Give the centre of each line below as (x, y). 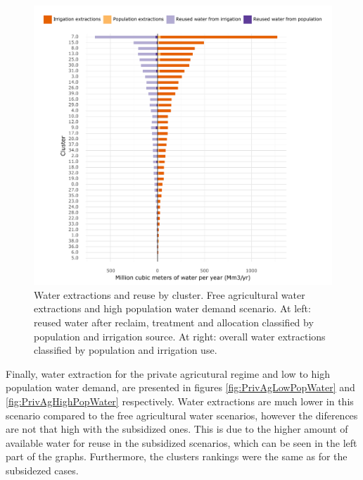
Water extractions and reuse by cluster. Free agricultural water (170, 294)
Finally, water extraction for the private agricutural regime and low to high (168, 373)
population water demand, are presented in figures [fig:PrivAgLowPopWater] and (180, 387)
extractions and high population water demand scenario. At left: (172, 308)
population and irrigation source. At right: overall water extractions (180, 336)
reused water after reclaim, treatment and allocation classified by (174, 322)
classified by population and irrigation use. (126, 350)
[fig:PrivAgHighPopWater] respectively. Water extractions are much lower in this (180, 401)
